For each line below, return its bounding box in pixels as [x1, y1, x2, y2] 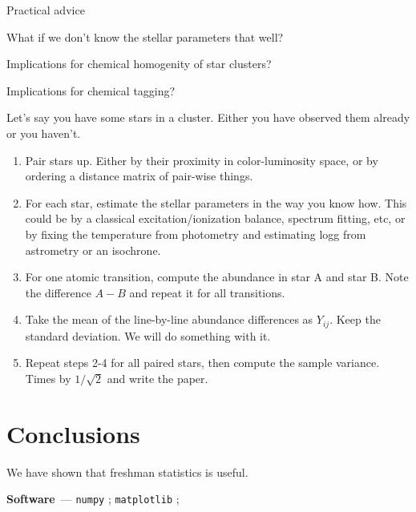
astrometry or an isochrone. [25, 241, 161, 258]
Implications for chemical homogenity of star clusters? [6, 55, 272, 72]
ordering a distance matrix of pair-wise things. [25, 167, 253, 184]
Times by [25, 369, 71, 386]
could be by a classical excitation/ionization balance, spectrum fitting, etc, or [25, 210, 406, 227]
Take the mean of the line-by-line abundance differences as [25, 311, 313, 328]
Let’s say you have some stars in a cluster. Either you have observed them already [6, 109, 410, 126]
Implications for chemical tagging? [6, 82, 176, 99]
